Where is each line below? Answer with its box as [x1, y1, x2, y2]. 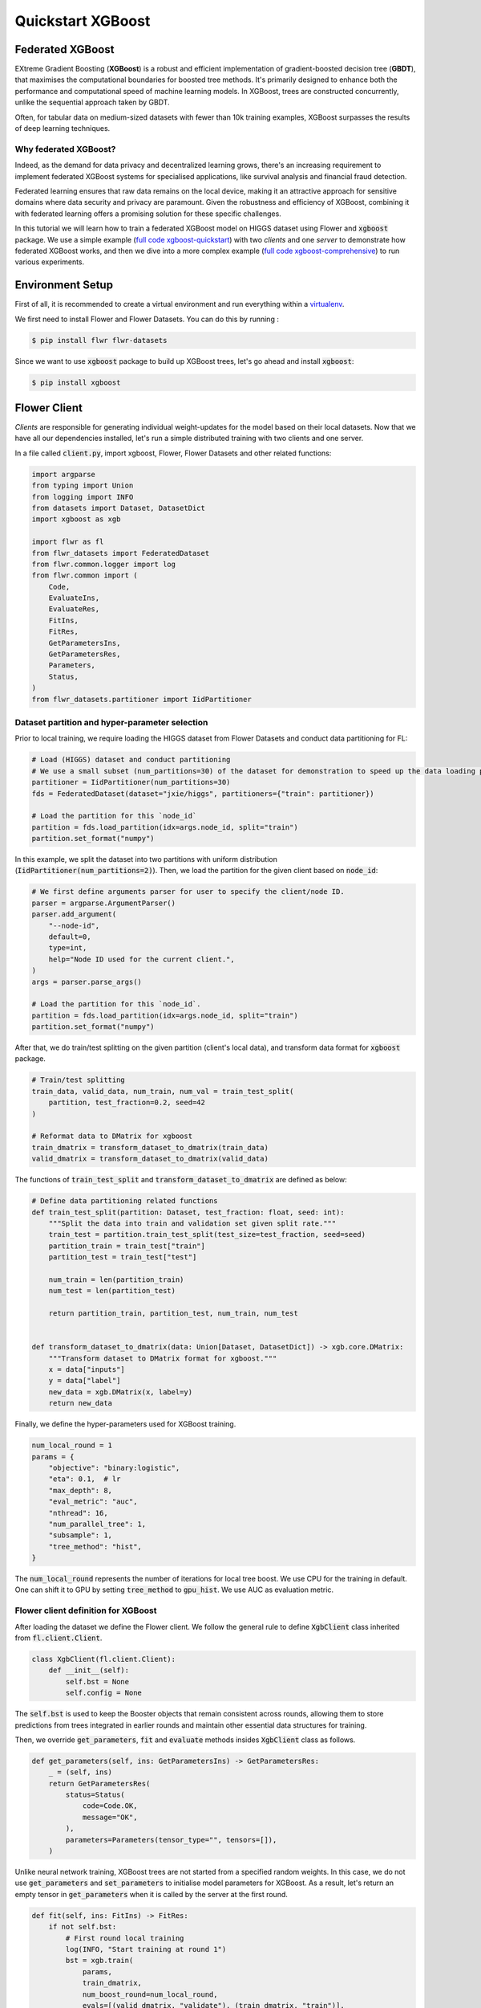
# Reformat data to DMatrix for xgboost [31, 1132, 192, 1141]
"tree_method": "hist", [48, 1542, 142, 1551]
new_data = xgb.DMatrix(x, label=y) [48, 1387, 192, 1397]
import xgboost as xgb [31, 515, 121, 524]
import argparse [31, 470, 96, 479]
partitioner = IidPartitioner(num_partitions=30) [31, 777, 231, 787]
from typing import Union [31, 481, 134, 490]
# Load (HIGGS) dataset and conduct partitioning [31, 755, 231, 765]
